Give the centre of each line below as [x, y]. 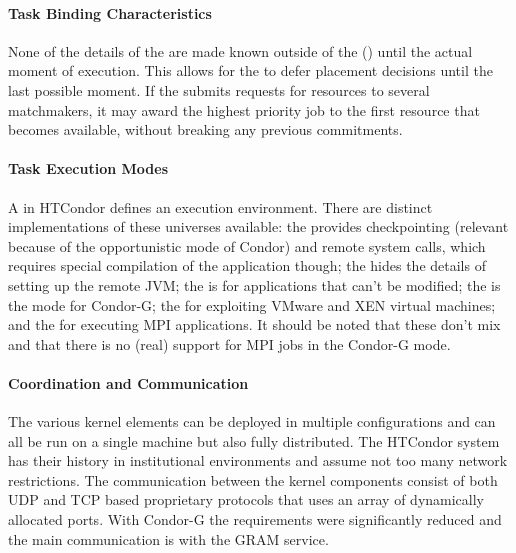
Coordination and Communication [128, 382]
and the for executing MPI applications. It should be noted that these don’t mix [254, 324]
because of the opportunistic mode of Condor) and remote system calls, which [247, 245]
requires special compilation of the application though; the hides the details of [247, 265]
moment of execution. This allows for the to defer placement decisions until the [250, 70]
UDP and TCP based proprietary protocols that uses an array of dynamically [246, 499]
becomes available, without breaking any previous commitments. [205, 129]
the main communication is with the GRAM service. [168, 538]
